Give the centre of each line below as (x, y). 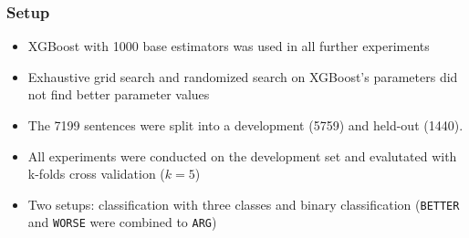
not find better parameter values (119, 94)
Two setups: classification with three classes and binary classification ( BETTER (244, 204)
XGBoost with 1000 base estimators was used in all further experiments (229, 46)
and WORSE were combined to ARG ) (122, 222)
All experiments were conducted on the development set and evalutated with (242, 155)
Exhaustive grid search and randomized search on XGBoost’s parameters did (243, 76)
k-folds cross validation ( (96, 174)
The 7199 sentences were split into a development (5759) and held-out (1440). (245, 125)
